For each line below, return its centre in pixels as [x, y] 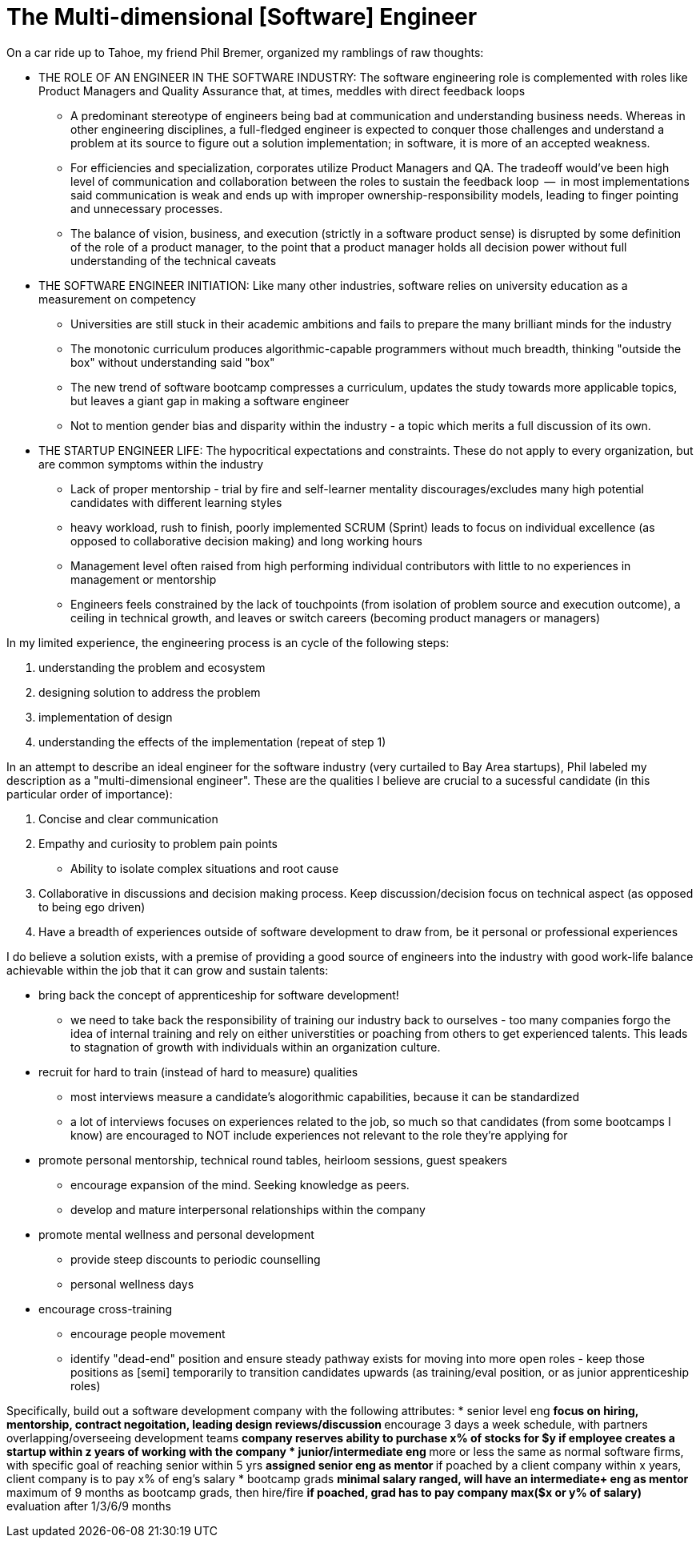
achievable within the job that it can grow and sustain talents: [168, 970]
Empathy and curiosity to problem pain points [158, 843]
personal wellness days [132, 1284]
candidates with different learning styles [176, 502]
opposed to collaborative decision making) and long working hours [246, 541]
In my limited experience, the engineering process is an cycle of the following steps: [228, 642]
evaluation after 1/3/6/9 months [89, 1506]
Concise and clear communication [128, 818]
